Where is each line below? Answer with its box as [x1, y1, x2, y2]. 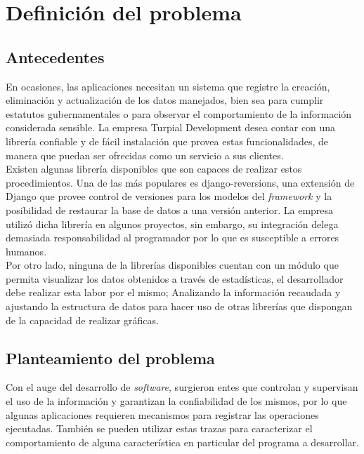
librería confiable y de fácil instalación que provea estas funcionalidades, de [6, 133, 328, 148]
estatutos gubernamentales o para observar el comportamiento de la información [6, 106, 352, 121]
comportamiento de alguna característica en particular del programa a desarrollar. [6, 434, 360, 449]
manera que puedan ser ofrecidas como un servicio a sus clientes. [6, 147, 284, 162]
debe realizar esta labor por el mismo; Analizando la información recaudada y [6, 285, 341, 300]
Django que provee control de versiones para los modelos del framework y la [6, 189, 332, 203]
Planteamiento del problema [6, 347, 215, 368]
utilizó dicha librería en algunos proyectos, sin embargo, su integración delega [6, 216, 339, 231]
